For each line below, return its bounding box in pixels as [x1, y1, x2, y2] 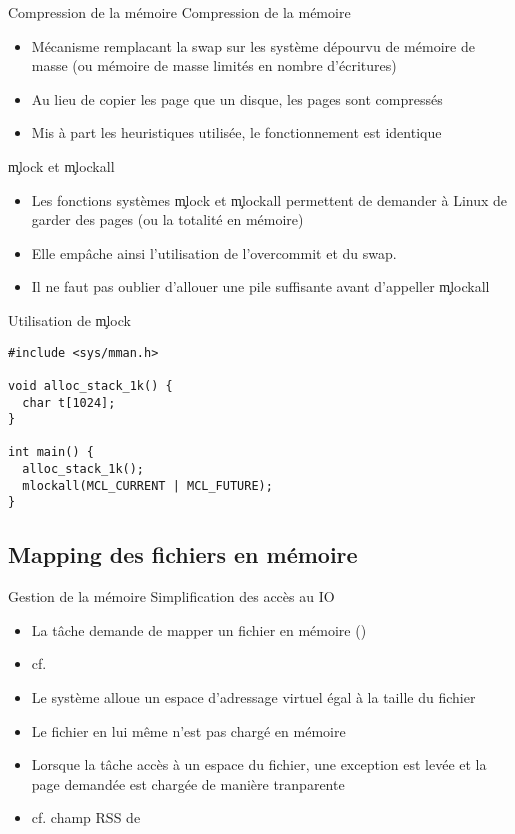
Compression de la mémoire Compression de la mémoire [8, 2, 351, 22]
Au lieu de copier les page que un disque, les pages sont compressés [31, 88, 443, 109]
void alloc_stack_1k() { [8, 378, 173, 393]
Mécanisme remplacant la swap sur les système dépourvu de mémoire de [31, 35, 475, 56]
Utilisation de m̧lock [8, 309, 131, 330]
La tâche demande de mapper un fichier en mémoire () [31, 619, 367, 640]
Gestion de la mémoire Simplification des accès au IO [8, 586, 335, 607]
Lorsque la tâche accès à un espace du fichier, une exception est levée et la [31, 754, 487, 775]
